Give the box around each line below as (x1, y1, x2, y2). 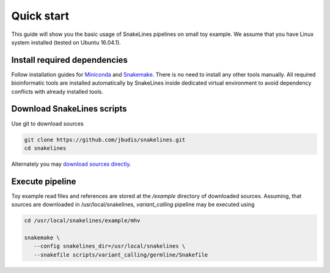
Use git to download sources (11, 119, 84, 127)
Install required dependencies (11, 55, 128, 65)
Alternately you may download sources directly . (11, 160, 131, 168)
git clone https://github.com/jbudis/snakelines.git (24, 136, 186, 143)
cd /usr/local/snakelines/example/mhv (24, 217, 141, 224)
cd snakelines (24, 144, 67, 152)
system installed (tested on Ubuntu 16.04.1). (11, 38, 122, 46)
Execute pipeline (11, 176, 76, 186)
